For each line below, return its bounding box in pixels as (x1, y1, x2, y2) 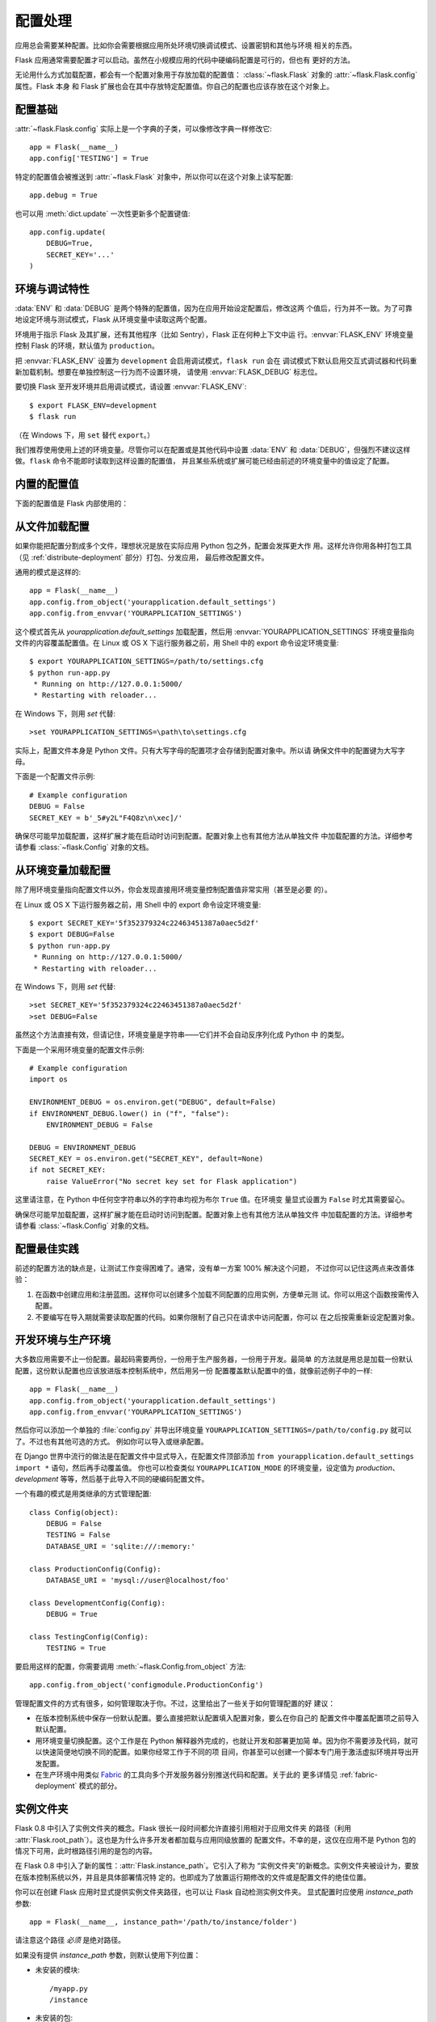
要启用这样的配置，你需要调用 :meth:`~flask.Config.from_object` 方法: (15, 1661, 246, 1671)
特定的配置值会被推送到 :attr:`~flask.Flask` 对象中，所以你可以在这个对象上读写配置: (15, 171, 294, 181)
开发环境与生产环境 (15, 1333, 111, 1347)
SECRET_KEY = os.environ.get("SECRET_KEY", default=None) (29, 1154, 264, 1164)
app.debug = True (29, 191, 98, 200)
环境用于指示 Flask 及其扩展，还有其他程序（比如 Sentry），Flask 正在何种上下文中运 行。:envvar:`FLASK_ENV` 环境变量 (15, 329, 413, 339)
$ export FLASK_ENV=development (29, 400, 157, 410)
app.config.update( (29, 227, 107, 236)
